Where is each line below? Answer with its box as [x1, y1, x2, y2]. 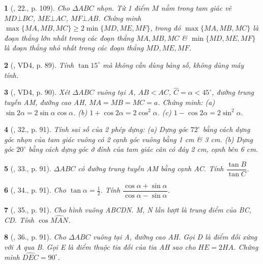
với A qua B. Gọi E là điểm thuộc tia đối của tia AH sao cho [4, 242, 196, 252]
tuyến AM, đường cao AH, [4, 96, 86, 107]
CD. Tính [4, 214, 35, 225]
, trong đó [150, 22, 181, 33]
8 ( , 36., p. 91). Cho [4, 231, 66, 242]
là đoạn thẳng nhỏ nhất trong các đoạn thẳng [4, 42, 144, 53]
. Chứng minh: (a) [158, 96, 215, 107]
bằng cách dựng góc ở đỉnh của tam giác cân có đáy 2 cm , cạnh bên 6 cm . [28, 144, 258, 154]
